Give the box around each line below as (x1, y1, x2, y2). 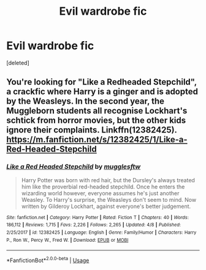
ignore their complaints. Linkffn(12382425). (6, 125, 177, 136)
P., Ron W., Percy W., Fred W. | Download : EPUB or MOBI (6, 237, 129, 243)
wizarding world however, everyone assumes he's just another (21, 189, 180, 197)
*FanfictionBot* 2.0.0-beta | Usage (6, 256, 90, 264)
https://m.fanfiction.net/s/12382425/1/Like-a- (6, 134, 188, 145)
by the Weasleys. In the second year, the (6, 96, 164, 107)
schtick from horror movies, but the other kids (6, 115, 186, 126)
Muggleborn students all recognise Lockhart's (6, 106, 188, 116)
